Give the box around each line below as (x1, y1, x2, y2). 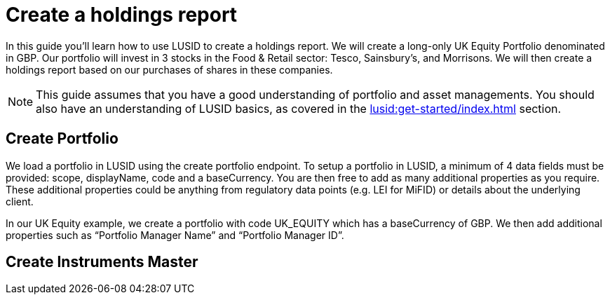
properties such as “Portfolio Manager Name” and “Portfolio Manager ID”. (6, 229, 344, 241)
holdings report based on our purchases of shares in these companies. (6, 63, 333, 76)
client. (6, 195, 34, 207)
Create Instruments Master (6, 253, 198, 271)
